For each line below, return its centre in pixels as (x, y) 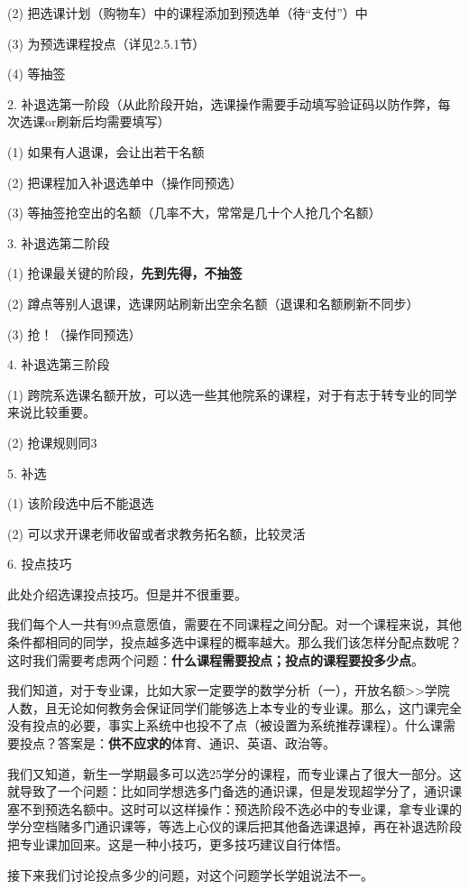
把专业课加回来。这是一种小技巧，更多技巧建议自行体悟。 (178, 844)
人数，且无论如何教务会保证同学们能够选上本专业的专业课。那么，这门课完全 (234, 707)
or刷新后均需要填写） (107, 121)
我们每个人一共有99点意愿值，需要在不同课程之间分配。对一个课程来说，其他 (234, 624)
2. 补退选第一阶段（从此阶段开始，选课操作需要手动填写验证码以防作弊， (223, 103)
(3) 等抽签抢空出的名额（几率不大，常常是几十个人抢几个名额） (194, 213)
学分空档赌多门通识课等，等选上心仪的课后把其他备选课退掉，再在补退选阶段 (234, 826)
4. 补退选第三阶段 (59, 364)
